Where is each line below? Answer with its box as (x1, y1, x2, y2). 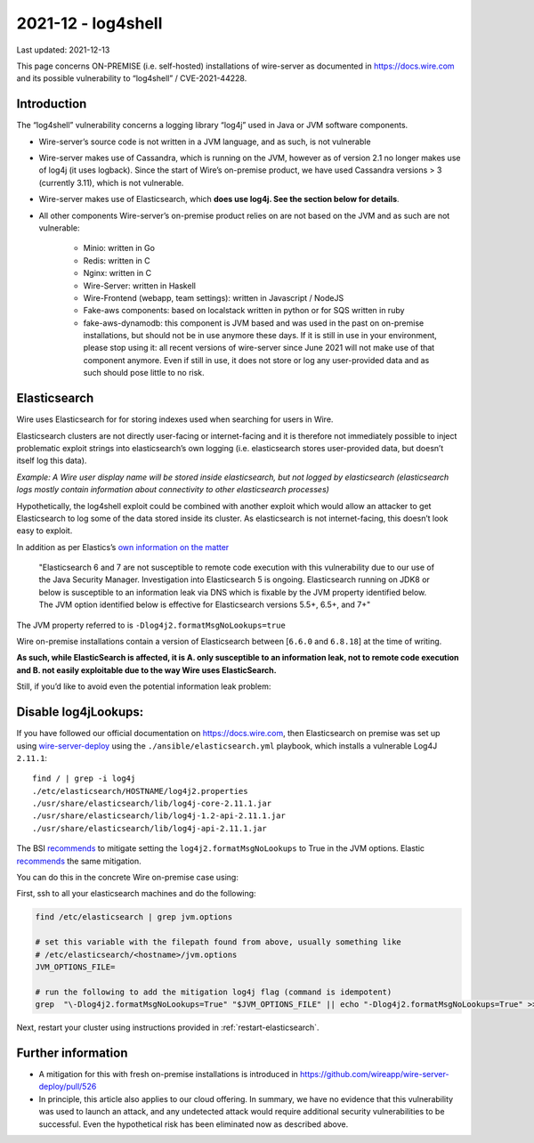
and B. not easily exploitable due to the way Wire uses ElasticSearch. (16, 664, 277, 676)
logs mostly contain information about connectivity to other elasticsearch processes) (16, 484, 329, 495)
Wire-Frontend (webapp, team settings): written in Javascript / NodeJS (83, 292, 344, 303)
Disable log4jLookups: (16, 704, 144, 720)
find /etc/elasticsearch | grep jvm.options (35, 912, 233, 922)
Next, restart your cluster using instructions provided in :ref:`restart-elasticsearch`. (16, 1022, 320, 1033)
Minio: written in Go (83, 243, 156, 254)
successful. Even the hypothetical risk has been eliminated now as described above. (38, 1118, 349, 1130)
